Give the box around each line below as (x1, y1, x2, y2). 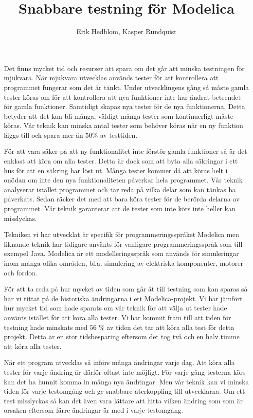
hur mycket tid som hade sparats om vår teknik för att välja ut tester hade (4, 303, 227, 313)
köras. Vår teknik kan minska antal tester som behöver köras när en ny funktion (4, 120, 243, 130)
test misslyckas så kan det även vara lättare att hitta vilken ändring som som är (4, 395, 243, 405)
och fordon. (4, 267, 37, 277)
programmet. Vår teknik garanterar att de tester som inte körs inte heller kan (4, 203, 235, 214)
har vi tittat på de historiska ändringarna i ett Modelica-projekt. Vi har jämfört (4, 293, 243, 303)
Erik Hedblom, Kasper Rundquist (76, 26, 177, 36)
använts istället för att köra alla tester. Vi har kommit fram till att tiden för (4, 312, 231, 322)
